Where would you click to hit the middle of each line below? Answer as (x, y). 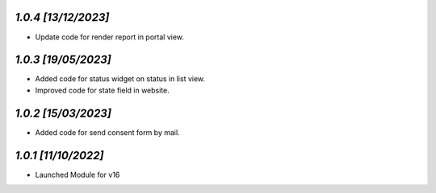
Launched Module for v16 (78, 175)
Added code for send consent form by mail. (108, 132)
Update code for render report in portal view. (110, 37)
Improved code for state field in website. (102, 90)
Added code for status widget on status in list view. (120, 79)
